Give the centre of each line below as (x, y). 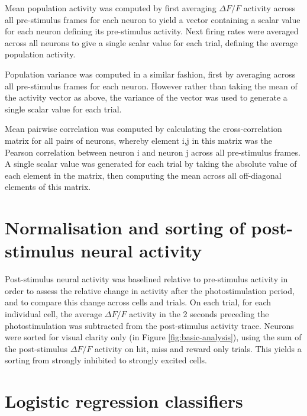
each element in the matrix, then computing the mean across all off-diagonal (143, 175)
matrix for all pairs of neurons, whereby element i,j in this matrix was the (139, 140)
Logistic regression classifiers (124, 401)
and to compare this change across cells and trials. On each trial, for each (138, 302)
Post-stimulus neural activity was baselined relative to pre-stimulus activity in (146, 279)
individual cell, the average (54, 314)
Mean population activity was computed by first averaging (111, 8)
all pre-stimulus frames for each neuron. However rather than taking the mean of (151, 86)
